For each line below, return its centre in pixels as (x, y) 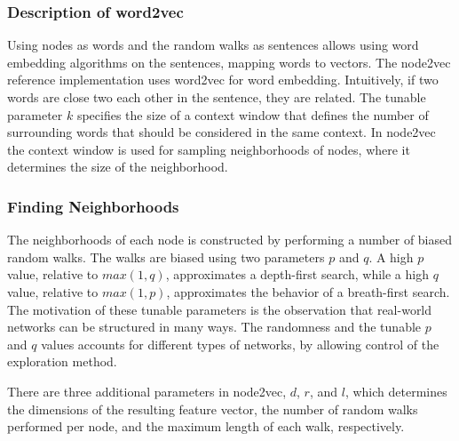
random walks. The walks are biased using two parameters (166, 257)
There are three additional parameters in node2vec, (147, 391)
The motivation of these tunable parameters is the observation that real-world (220, 309)
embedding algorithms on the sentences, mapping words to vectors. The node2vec (229, 62)
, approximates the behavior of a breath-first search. (308, 291)
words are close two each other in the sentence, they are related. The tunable (217, 97)
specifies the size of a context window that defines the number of (253, 114)
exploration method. (62, 361)
